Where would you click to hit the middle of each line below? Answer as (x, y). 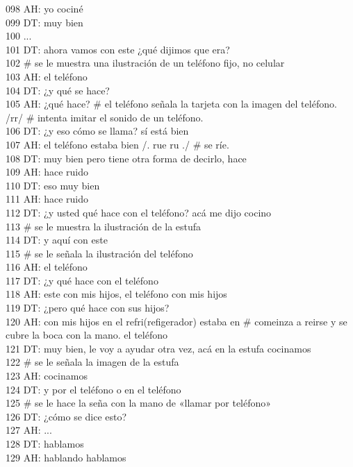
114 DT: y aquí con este (57, 240)
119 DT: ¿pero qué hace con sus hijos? (88, 308)
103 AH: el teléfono (47, 76)
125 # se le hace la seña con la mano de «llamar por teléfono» (139, 403)
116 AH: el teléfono (47, 267)
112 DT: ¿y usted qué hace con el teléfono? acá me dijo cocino (139, 212)
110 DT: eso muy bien (53, 185)
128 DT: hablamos (45, 443)
